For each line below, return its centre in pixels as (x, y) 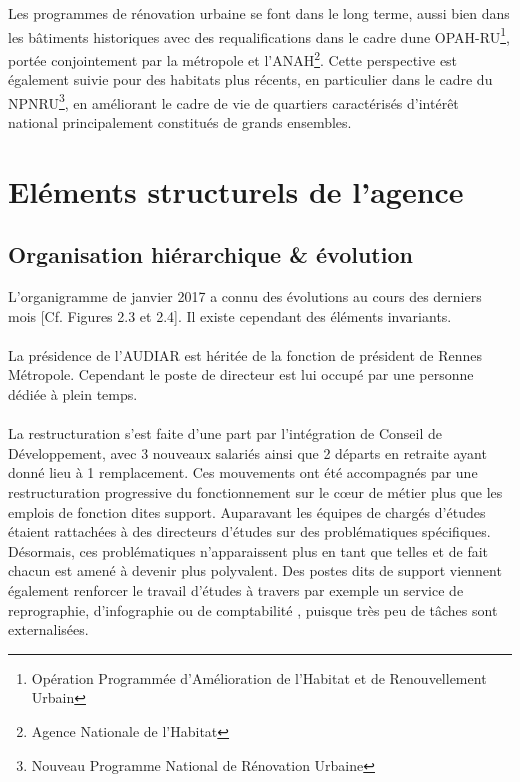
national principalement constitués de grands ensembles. (180, 121)
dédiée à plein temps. (73, 394)
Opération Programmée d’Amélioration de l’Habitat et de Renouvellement (259, 677)
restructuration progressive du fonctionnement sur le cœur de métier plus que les (255, 492)
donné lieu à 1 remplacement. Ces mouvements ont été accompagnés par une (243, 472)
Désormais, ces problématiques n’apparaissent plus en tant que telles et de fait (248, 550)
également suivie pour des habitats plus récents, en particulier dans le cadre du (250, 79)
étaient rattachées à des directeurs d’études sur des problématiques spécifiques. (249, 531)
